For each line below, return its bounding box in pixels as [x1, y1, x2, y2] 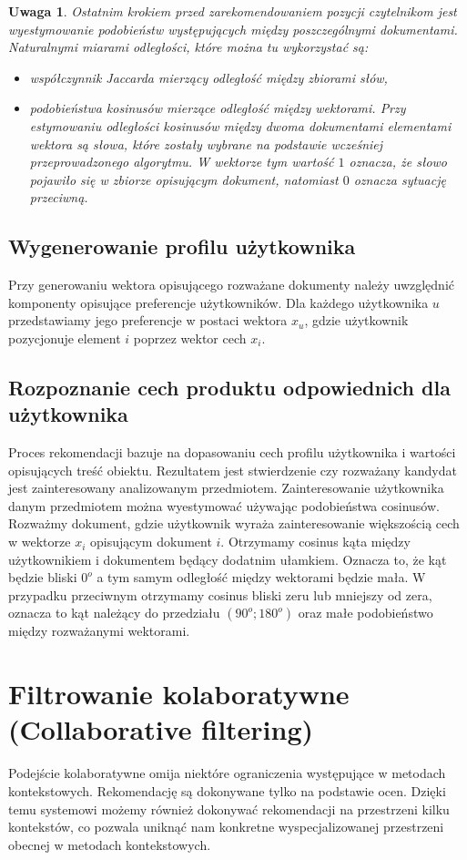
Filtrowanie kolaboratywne [8, 675, 350, 712]
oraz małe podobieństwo [298, 603, 433, 622]
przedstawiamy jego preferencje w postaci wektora [8, 311, 288, 330]
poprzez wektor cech [133, 328, 247, 347]
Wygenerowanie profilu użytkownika [8, 232, 356, 261]
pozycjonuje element [8, 328, 121, 347]
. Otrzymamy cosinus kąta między [220, 532, 411, 551]
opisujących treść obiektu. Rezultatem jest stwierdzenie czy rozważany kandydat [8, 460, 457, 479]
